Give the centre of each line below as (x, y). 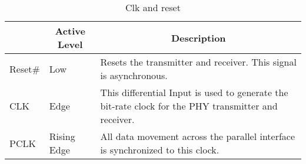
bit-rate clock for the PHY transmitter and (189, 106)
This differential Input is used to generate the (194, 92)
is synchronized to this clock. (160, 150)
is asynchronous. (134, 75)
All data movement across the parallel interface (198, 136)
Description (199, 37)
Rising (62, 136)
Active (70, 31)
